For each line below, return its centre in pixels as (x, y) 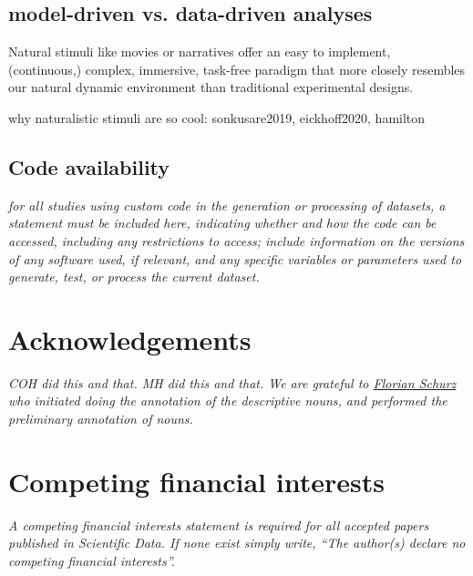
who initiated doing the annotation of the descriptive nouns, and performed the (228, 401)
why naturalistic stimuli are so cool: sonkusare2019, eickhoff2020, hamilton (217, 117)
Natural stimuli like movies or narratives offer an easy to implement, (200, 51)
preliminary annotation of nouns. (101, 419)
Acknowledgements (130, 339)
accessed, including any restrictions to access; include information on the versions (236, 240)
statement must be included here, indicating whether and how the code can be (222, 223)
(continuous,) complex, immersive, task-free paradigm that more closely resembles (237, 69)
